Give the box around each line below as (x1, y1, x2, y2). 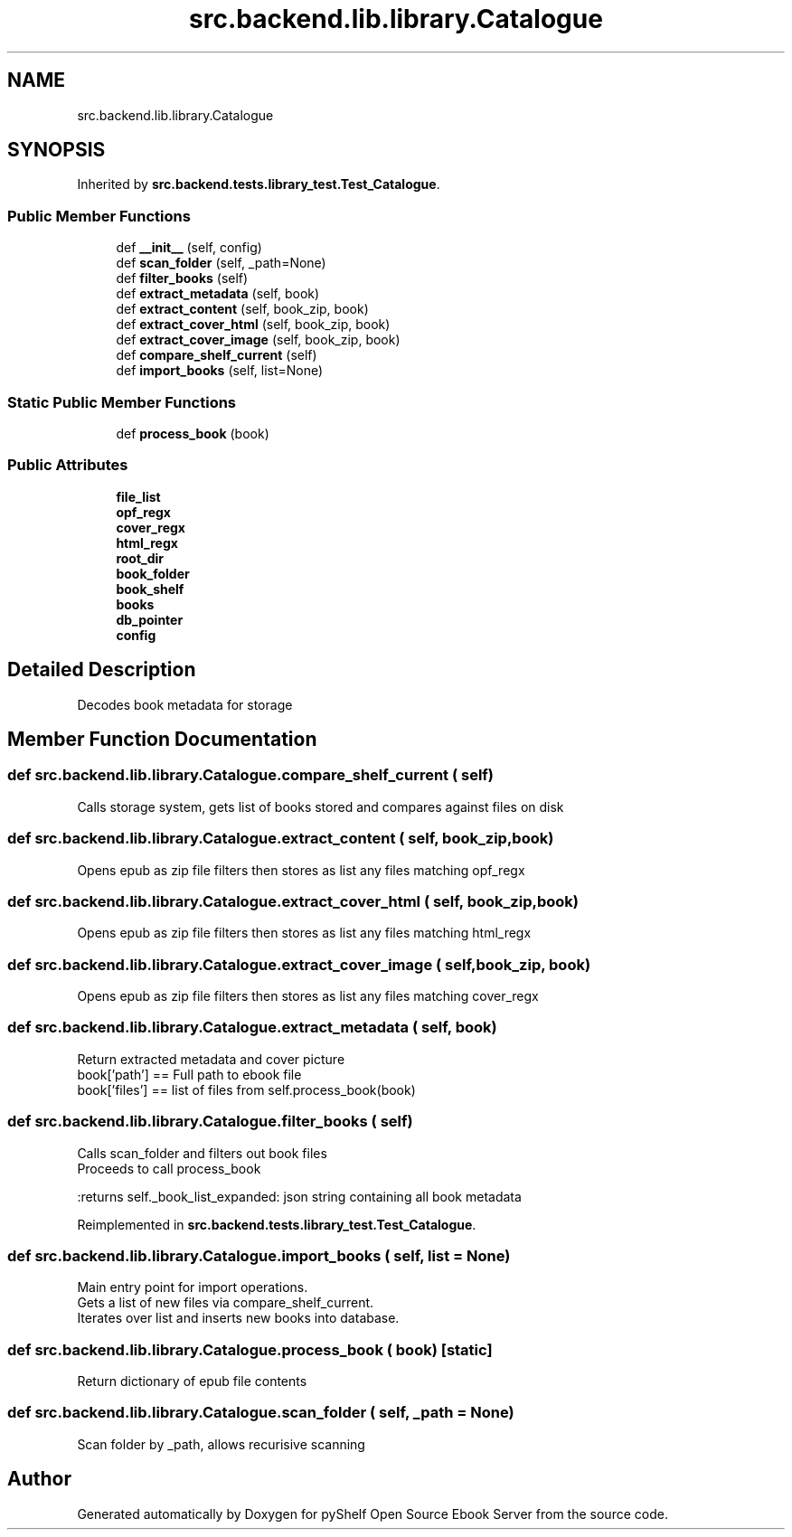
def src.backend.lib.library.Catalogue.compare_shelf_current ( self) (7, 766, 495, 785)
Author (7, 1467, 71, 1491)
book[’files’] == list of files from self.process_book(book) (77, 1081, 416, 1098)
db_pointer (116, 611, 184, 627)
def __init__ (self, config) (116, 240, 262, 256)
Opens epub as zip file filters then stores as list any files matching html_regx (77, 925, 532, 941)
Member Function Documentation (7, 727, 317, 750)
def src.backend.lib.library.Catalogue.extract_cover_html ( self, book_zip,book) (7, 891, 579, 910)
